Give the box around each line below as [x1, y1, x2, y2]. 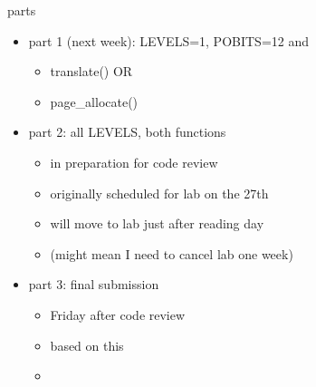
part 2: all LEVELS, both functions [28, 122, 226, 141]
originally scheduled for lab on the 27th [50, 183, 269, 202]
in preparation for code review [50, 152, 218, 171]
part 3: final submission [28, 275, 159, 294]
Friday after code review [50, 305, 186, 324]
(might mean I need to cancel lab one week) [50, 244, 293, 263]
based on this [50, 335, 124, 354]
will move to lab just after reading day [50, 214, 264, 233]
